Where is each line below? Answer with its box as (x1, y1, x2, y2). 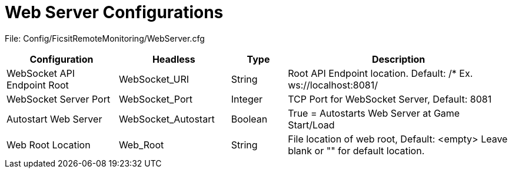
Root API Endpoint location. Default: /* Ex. (288, 67, 473, 79)
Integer (231, 93, 263, 105)
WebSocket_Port (118, 93, 193, 105)
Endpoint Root (6, 79, 69, 91)
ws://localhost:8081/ (288, 79, 378, 91)
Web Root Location (6, 138, 91, 151)
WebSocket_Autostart (118, 113, 215, 125)
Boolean (231, 113, 268, 125)
